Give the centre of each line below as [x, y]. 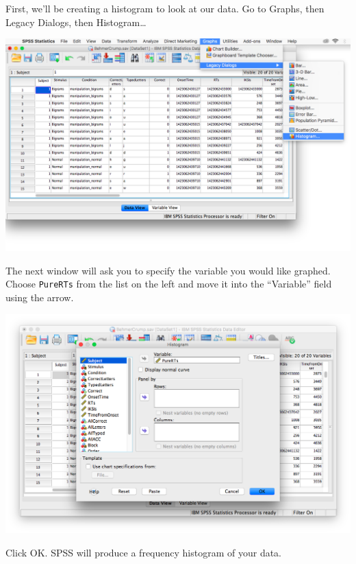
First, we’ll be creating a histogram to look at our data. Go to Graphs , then [165, 8]
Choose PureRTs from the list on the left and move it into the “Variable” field [169, 284]
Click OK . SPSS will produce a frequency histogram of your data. [143, 552]
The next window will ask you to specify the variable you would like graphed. [168, 270]
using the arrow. [40, 297]
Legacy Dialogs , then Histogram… [76, 22]
